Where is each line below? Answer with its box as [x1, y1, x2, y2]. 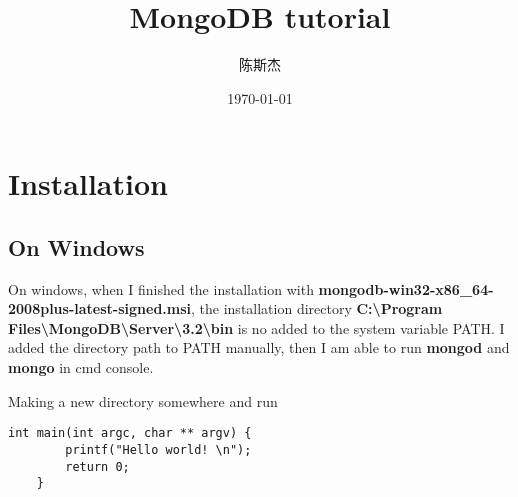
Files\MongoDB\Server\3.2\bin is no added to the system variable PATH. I [8, 317, 505, 338]
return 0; [65, 459, 130, 474]
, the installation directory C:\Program [191, 298, 443, 319]
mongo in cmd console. [8, 357, 154, 378]
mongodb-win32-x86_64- [318, 278, 494, 299]
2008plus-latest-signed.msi [8, 298, 192, 319]
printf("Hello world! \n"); [65, 442, 252, 457]
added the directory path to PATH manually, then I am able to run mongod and [8, 337, 510, 358]
